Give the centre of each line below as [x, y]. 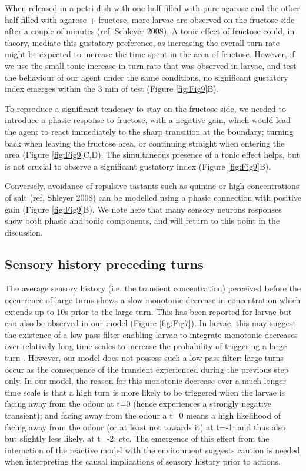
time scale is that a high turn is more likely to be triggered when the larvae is [145, 392]
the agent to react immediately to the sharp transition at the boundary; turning [149, 131]
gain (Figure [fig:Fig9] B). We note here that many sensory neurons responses [143, 209]
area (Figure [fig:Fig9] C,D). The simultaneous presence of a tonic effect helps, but [152, 155]
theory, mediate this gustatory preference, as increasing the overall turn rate [142, 42]
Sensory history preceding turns [104, 263]
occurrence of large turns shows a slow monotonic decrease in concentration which [153, 300]
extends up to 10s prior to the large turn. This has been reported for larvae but [148, 311]
